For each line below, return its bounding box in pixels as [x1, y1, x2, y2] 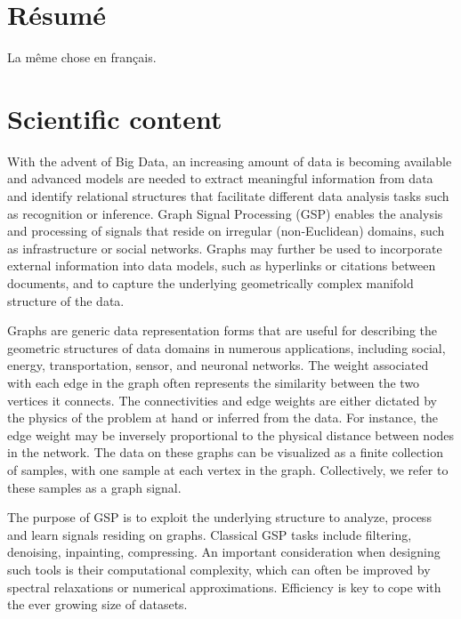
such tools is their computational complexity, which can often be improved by [7, 559, 431, 578]
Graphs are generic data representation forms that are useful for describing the [7, 321, 438, 340]
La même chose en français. [7, 48, 157, 67]
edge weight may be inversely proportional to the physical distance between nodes [7, 425, 455, 444]
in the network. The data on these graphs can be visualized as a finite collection [7, 443, 443, 462]
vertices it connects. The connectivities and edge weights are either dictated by [7, 390, 437, 409]
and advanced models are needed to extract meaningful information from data [7, 169, 433, 188]
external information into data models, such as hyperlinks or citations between [7, 256, 436, 275]
